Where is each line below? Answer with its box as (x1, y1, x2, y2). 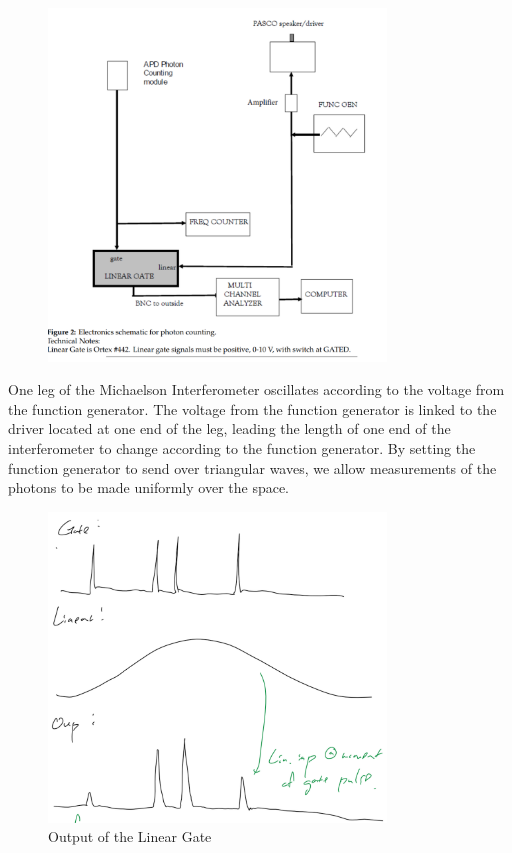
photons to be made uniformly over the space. (8, 477, 290, 498)
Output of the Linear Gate (48, 826, 212, 847)
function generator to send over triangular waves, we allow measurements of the (8, 457, 497, 478)
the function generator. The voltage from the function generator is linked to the (8, 398, 497, 419)
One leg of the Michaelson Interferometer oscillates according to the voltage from (8, 379, 505, 400)
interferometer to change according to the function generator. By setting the (8, 438, 476, 459)
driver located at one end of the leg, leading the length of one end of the (8, 418, 451, 439)
